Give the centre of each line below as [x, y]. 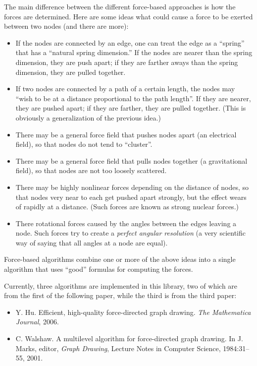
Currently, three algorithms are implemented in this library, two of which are [121, 285]
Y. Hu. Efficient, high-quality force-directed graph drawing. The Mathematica [133, 312]
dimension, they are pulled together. [71, 72]
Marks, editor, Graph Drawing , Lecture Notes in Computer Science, [118, 348]
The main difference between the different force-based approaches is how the [120, 6]
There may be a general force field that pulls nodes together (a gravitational [131, 160]
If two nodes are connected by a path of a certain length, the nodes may [125, 89]
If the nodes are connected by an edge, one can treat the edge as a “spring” [130, 42]
